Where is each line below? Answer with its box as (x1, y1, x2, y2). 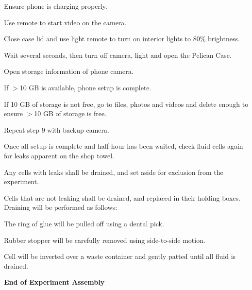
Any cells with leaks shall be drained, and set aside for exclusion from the (4, 167, 223, 177)
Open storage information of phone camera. (4, 66, 134, 76)
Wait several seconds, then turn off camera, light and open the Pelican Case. (4, 50, 232, 60)
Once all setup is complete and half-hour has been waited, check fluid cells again (4, 141, 243, 151)
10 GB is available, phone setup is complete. (19, 82, 151, 92)
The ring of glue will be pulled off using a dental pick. (4, 218, 164, 228)
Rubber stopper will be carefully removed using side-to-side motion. (4, 235, 205, 245)
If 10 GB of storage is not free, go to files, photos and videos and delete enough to (4, 99, 249, 109)
